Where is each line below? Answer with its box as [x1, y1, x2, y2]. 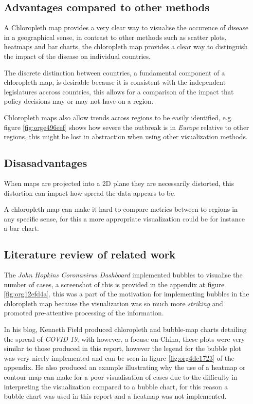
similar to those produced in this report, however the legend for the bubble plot [4, 343, 241, 353]
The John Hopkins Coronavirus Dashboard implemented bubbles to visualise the [4, 270, 243, 280]
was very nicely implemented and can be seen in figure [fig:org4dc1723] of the [4, 352, 235, 363]
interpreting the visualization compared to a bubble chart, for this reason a [4, 381, 228, 391]
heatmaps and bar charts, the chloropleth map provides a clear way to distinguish [4, 41, 248, 52]
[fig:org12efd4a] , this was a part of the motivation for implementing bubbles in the [4, 289, 249, 299]
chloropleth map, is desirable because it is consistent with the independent [4, 77, 226, 87]
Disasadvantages [4, 155, 87, 170]
